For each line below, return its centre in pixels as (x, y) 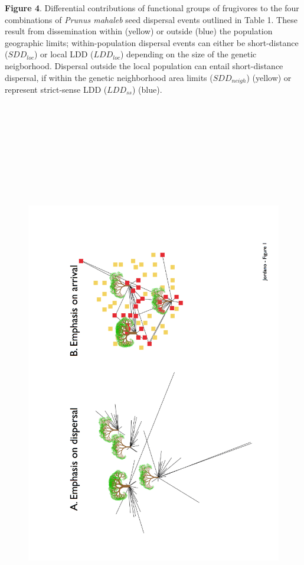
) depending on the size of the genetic (188, 54)
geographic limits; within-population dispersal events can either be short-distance (152, 42)
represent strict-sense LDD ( (56, 90)
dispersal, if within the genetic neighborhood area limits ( (109, 77)
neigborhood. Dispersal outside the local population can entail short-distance (144, 65)
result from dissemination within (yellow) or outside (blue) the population (139, 31)
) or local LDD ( (64, 54)
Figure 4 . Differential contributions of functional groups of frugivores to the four (152, 8)
